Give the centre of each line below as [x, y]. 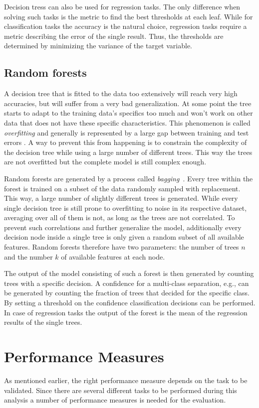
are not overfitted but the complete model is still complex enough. [105, 162]
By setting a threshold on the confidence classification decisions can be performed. [130, 303]
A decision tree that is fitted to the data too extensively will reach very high [121, 93]
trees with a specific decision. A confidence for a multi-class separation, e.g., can [127, 283]
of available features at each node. [113, 256]
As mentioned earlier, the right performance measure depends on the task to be [126, 380]
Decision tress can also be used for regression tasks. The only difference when [122, 6]
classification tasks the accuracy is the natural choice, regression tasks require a [126, 26]
